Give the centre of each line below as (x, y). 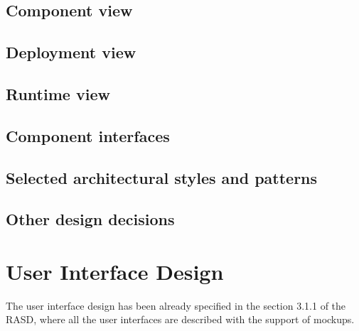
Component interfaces (88, 135)
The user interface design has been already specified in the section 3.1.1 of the (176, 305)
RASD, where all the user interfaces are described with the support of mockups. (180, 319)
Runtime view (58, 93)
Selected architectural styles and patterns (162, 177)
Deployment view (71, 52)
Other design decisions (90, 219)
